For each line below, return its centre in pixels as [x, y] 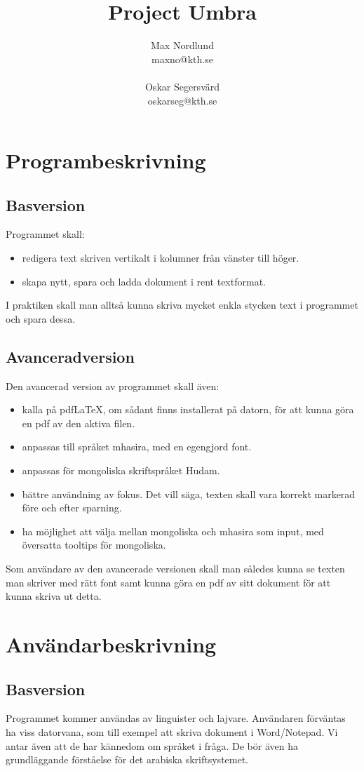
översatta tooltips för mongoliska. [94, 545]
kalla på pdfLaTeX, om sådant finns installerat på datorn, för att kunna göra [188, 409]
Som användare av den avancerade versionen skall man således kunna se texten [175, 568]
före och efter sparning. [72, 508]
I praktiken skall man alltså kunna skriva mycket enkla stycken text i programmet [182, 305]
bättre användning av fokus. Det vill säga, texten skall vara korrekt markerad [189, 494]
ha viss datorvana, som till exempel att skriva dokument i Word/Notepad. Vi [172, 731]
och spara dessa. [41, 318]
